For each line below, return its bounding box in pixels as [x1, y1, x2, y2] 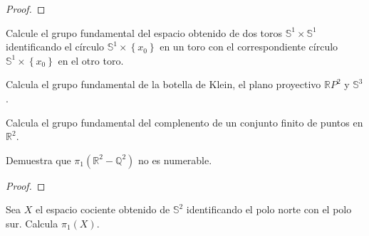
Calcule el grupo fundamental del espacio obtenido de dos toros [6, 25, 283, 40]
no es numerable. [137, 152, 212, 167]
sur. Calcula [6, 215, 58, 230]
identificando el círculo [6, 39, 105, 54]
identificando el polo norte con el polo [186, 202, 352, 217]
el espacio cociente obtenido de [35, 202, 170, 217]
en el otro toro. [58, 53, 124, 68]
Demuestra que [6, 152, 71, 167]
